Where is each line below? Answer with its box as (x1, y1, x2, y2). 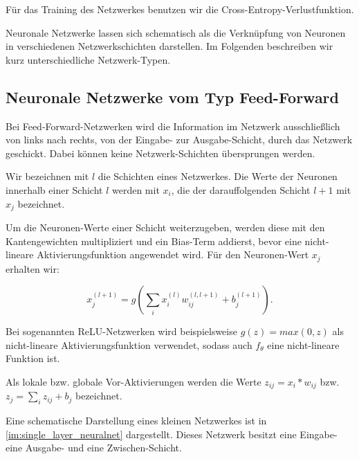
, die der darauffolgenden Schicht (171, 182, 311, 197)
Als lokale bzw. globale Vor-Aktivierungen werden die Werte (6, 375, 261, 389)
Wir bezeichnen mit (6, 169, 89, 183)
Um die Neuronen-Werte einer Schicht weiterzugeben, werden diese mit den (6, 220, 325, 234)
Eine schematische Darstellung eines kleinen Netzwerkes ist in (6, 413, 267, 428)
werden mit (112, 182, 160, 197)
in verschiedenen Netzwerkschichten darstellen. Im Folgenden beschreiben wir (6, 39, 333, 53)
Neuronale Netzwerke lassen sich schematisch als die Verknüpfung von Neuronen (6, 25, 346, 39)
